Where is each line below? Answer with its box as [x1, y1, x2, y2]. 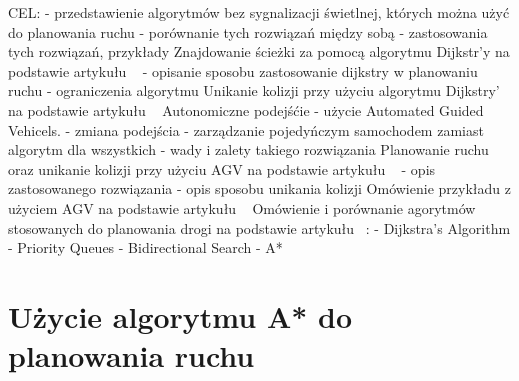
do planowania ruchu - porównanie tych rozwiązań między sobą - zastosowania [8, 21, 488, 42]
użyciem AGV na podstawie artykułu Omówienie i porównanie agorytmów [8, 197, 476, 218]
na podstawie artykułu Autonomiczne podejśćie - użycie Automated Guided [8, 99, 484, 120]
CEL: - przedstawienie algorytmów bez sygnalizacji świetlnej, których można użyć [8, 2, 510, 22]
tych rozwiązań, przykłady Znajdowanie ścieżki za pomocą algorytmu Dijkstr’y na [8, 41, 510, 62]
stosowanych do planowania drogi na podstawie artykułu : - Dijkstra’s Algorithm [8, 217, 511, 238]
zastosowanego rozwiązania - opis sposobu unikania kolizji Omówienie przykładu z [8, 178, 511, 199]
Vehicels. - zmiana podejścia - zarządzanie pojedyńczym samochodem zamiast [8, 119, 484, 140]
